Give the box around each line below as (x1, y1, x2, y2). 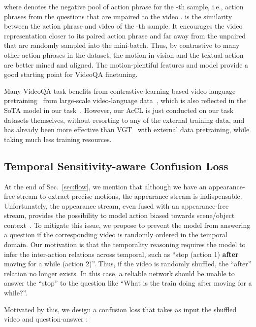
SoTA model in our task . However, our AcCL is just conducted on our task (4, 105, 234, 115)
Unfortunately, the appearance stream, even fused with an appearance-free (4, 200, 229, 211)
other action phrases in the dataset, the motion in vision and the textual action (4, 49, 244, 60)
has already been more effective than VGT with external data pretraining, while (4, 124, 250, 135)
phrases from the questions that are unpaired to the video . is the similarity (4, 11, 232, 21)
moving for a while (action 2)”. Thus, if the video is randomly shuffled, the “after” (4, 258, 252, 269)
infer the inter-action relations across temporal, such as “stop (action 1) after (4, 249, 239, 259)
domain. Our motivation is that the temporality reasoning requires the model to (4, 239, 246, 250)
